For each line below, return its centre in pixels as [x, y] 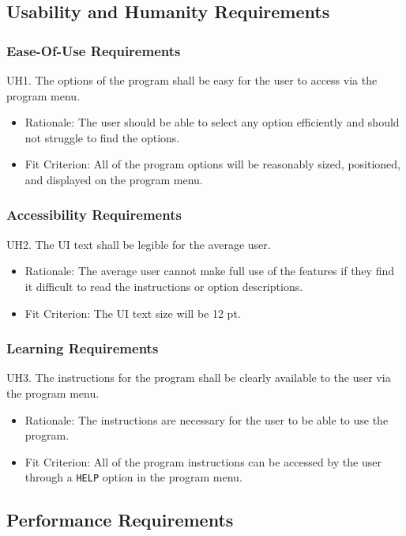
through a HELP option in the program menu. [133, 477]
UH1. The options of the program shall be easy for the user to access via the [192, 80]
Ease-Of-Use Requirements [94, 50]
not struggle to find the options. [102, 137]
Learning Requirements [83, 348]
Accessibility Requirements [94, 215]
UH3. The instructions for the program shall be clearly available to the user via [199, 377]
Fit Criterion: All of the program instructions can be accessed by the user [203, 461]
